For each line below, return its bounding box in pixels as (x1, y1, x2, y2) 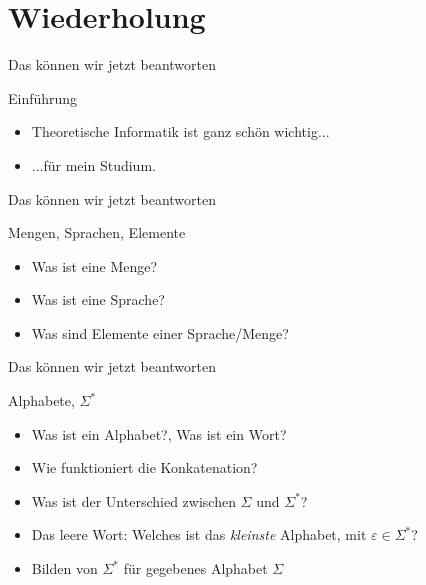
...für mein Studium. (31, 154, 156, 175)
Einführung (8, 87, 78, 108)
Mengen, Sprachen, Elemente (8, 222, 186, 243)
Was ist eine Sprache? (31, 289, 165, 310)
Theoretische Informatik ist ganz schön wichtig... (31, 121, 330, 142)
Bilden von (31, 558, 98, 579)
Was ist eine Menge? (31, 255, 158, 276)
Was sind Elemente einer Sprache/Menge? (31, 322, 289, 343)
